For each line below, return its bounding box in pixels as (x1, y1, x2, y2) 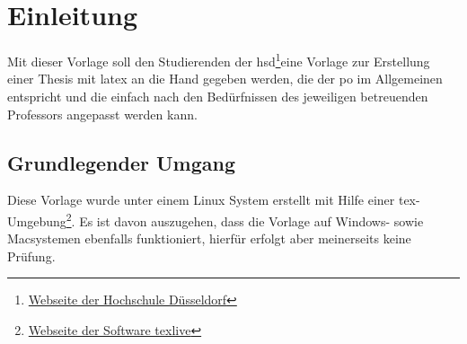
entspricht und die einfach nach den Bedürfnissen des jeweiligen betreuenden (7, 86, 428, 105)
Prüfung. (7, 246, 56, 265)
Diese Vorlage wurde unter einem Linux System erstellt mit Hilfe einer (7, 190, 395, 209)
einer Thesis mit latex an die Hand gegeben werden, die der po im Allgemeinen (7, 69, 443, 88)
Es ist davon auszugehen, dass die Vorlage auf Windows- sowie (79, 211, 424, 230)
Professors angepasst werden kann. (7, 104, 198, 123)
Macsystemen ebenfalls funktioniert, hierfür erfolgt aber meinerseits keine (7, 229, 411, 248)
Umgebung (7, 211, 66, 230)
